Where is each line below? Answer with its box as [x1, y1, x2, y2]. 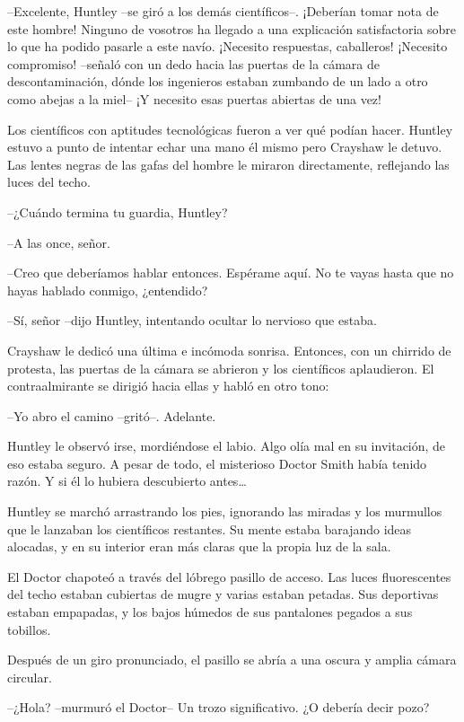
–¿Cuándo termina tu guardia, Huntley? [7, 202, 228, 221]
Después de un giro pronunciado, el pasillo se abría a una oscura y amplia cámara [7, 650, 457, 669]
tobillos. [7, 620, 51, 638]
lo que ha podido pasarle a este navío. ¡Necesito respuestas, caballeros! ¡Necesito [7, 37, 448, 56]
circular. [7, 667, 52, 686]
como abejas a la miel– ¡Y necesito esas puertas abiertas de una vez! [7, 89, 381, 108]
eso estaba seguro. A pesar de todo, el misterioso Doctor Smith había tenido [7, 453, 427, 472]
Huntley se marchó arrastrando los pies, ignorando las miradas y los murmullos [7, 502, 442, 521]
